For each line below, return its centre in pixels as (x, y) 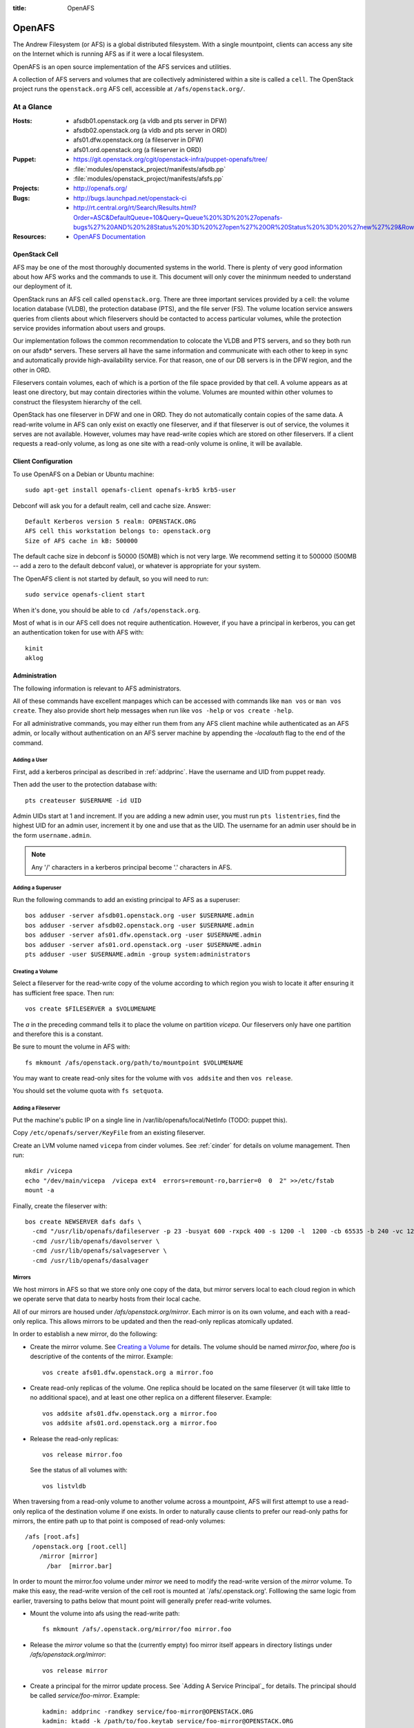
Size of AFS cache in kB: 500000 (81, 541)
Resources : (29, 237)
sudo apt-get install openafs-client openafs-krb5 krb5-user (130, 490)
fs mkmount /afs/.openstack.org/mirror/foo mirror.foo (137, 1629)
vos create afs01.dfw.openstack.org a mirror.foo (128, 1372)
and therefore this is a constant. (58, 1034)
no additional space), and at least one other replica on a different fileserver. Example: (151, 1398)
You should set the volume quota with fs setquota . (88, 1091)
